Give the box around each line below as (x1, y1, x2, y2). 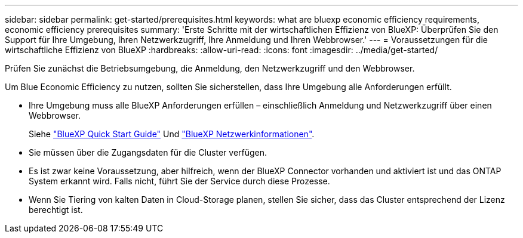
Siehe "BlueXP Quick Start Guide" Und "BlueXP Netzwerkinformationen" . (29, 129, 315, 139)
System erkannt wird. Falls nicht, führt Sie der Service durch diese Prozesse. (29, 176, 330, 186)
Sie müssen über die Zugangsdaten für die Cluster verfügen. (29, 147, 267, 157)
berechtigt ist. (29, 205, 83, 215)
